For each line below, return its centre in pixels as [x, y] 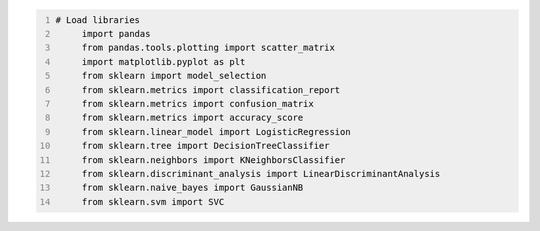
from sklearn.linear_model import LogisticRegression [216, 131]
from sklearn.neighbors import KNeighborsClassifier [213, 159]
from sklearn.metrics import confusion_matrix [197, 103]
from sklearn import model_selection [174, 76]
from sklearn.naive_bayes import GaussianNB [192, 188]
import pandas [116, 33]
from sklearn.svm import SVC [153, 201]
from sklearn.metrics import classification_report [211, 89]
